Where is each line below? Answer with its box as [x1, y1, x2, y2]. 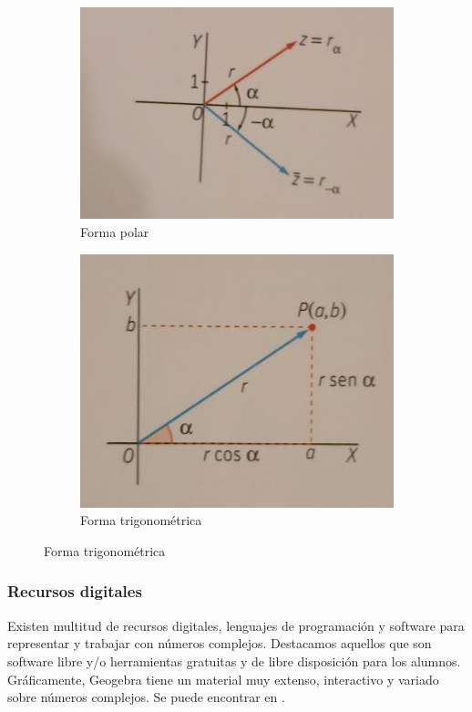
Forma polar [80, 222, 149, 241]
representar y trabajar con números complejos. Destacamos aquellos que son [7, 634, 432, 653]
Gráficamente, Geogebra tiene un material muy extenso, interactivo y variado [7, 669, 439, 688]
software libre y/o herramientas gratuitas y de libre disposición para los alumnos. [7, 651, 461, 670]
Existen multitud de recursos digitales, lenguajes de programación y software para [7, 615, 465, 635]
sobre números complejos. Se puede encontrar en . [7, 687, 285, 707]
